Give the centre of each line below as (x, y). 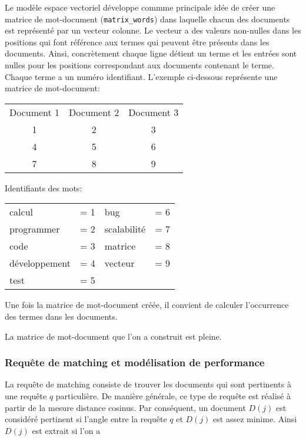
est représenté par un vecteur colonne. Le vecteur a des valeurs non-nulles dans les (153, 30)
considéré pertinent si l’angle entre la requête (86, 419)
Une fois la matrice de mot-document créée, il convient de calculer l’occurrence (147, 305)
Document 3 (154, 112)
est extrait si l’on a (66, 430)
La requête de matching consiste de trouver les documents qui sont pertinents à (148, 384)
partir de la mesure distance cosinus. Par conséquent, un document (125, 407)
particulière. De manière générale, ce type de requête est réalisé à (173, 396)
